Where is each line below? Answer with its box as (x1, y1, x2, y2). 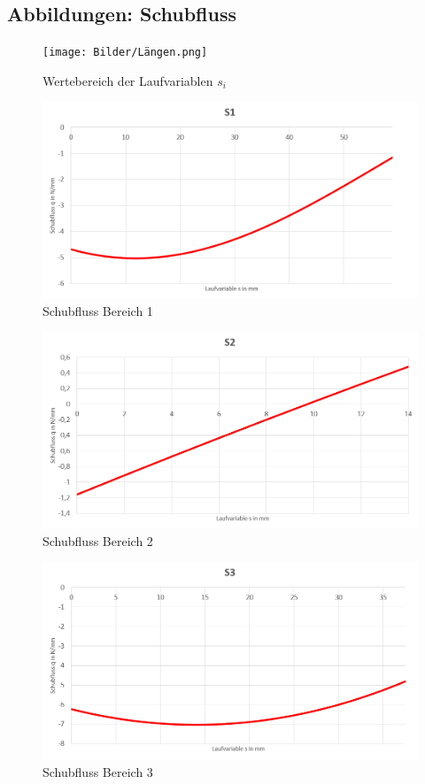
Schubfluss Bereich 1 (42, 301, 153, 319)
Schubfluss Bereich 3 (42, 763, 153, 781)
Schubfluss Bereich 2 (42, 531, 153, 550)
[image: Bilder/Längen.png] (42, 46, 208, 59)
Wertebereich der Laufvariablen (42, 71, 213, 89)
